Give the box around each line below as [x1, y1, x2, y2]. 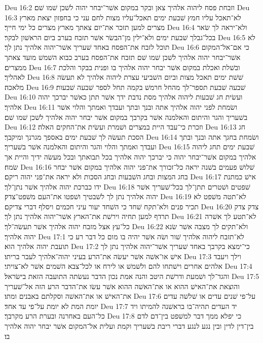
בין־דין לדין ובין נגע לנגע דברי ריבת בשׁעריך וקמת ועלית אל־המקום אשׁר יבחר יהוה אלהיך [5, 321, 254, 331]
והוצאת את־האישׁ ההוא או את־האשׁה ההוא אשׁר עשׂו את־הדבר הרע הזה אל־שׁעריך [5, 280, 240, 291]
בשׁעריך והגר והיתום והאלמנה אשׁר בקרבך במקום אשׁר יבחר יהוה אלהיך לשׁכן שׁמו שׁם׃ [5, 111, 248, 122]
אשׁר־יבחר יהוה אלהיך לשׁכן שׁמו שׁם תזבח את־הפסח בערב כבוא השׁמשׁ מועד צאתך [5, 51, 241, 62]
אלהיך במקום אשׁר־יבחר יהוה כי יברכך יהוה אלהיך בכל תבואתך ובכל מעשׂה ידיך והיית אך [5, 151, 256, 162]
